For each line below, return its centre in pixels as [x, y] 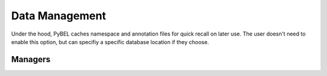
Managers [31, 59]
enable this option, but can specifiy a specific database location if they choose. [110, 42]
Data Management [59, 16]
